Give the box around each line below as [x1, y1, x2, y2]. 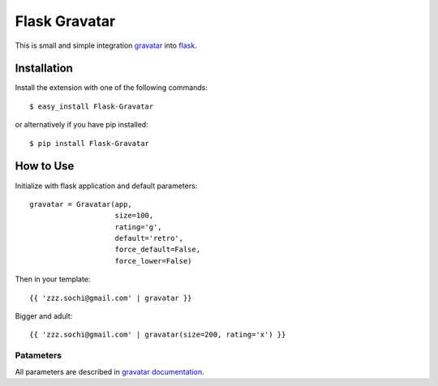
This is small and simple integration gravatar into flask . [15, 41, 198, 50]
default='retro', [114, 234, 184, 243]
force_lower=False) [114, 256, 192, 265]
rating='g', [114, 222, 162, 231]
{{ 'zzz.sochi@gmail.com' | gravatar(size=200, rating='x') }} [29, 330, 286, 340]
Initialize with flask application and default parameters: [15, 181, 198, 191]
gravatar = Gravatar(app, [29, 199, 133, 208]
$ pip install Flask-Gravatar [29, 139, 150, 148]
